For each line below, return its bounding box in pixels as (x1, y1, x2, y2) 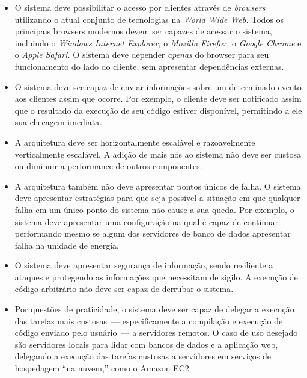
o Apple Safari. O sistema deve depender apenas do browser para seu (14, 48, 269, 61)
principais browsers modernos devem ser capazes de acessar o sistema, (14, 25, 272, 37)
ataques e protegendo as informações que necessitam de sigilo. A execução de (14, 270, 298, 283)
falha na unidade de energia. (14, 238, 119, 251)
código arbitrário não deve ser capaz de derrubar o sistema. (14, 282, 234, 295)
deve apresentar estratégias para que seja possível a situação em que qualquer (14, 191, 300, 204)
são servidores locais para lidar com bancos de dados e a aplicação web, (14, 338, 278, 350)
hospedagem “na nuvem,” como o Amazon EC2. (14, 362, 192, 374)
